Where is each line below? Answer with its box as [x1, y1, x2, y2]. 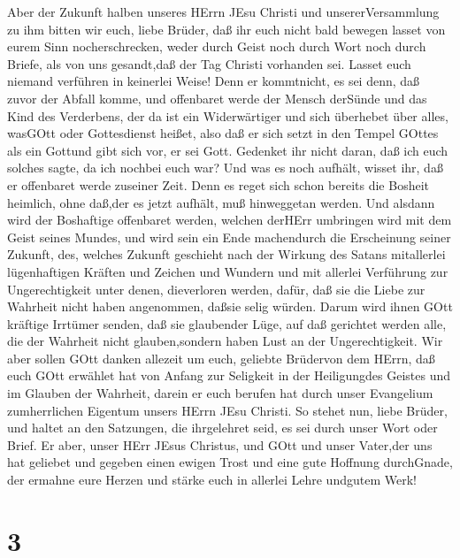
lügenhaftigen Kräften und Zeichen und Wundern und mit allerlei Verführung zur [7, 262, 448, 280]
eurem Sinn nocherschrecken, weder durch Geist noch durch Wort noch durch [7, 37, 426, 56]
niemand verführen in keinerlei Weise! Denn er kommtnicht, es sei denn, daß [7, 72, 420, 90]
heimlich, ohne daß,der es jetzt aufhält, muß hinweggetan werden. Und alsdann [7, 193, 435, 211]
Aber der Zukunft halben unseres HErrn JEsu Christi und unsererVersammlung [7, 3, 440, 20]
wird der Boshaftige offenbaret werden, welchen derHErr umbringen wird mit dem [7, 210, 452, 229]
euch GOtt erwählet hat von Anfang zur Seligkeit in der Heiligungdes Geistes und [7, 366, 451, 385]
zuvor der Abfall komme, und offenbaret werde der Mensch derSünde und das [7, 88, 427, 107]
